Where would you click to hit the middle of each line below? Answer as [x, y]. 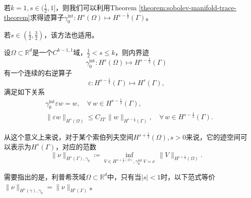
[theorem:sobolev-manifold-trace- [188, 7]
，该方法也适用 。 [71, 34]
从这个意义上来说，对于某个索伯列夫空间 [69, 137]
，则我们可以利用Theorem [96, 7]
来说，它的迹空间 [213, 137]
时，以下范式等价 [188, 176]
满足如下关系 [24, 91]
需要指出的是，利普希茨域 [45, 176]
